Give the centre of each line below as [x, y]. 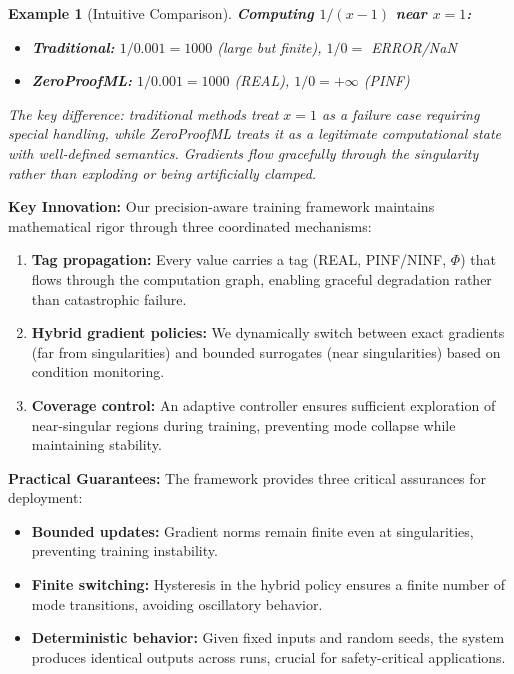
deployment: [45, 497]
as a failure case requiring [401, 113]
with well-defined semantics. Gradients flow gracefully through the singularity [243, 152]
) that [478, 259]
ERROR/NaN [414, 46]
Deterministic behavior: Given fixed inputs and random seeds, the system [268, 637]
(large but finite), [269, 46]
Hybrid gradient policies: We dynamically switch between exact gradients [268, 332]
